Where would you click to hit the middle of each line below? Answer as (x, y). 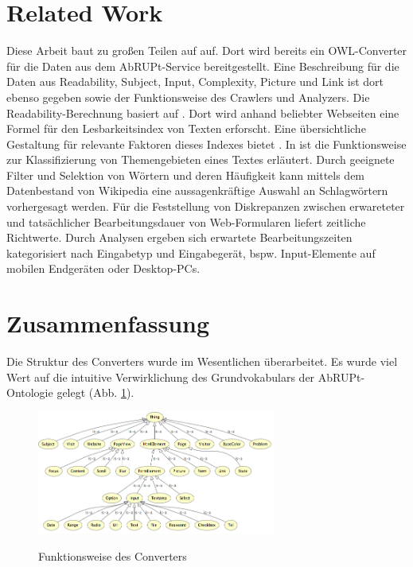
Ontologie (30, 392)
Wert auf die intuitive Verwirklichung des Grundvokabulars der (161, 377)
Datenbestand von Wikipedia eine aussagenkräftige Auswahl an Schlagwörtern (197, 190)
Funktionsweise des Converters (113, 555)
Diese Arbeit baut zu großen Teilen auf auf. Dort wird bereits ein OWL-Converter (207, 50)
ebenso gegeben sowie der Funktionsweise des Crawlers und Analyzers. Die (188, 97)
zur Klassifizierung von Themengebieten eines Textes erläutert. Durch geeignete (201, 159)
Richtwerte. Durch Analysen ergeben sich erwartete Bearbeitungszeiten (179, 237)
